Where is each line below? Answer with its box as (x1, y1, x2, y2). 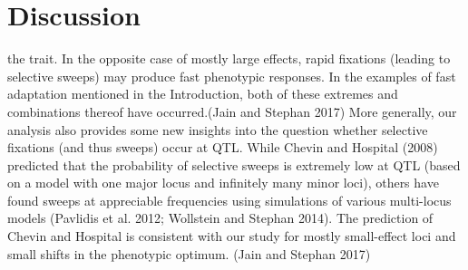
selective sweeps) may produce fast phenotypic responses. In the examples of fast (7, 66, 456, 85)
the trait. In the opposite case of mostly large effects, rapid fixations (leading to (7, 49, 451, 68)
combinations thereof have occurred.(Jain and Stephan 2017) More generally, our (7, 101, 457, 121)
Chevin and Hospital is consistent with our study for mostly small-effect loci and (7, 227, 456, 246)
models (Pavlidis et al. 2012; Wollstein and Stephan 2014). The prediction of (7, 208, 434, 227)
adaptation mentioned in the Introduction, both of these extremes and (7, 84, 398, 103)
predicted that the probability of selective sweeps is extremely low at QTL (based (7, 155, 461, 174)
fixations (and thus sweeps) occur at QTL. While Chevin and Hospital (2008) (7, 138, 438, 157)
